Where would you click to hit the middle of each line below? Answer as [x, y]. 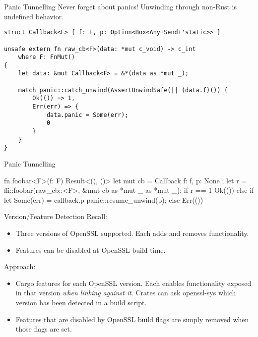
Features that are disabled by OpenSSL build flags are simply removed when [132, 319]
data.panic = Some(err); [87, 115]
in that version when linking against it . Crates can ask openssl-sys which [126, 293]
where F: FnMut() [47, 57]
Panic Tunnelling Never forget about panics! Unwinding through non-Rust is [121, 6]
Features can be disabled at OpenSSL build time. [91, 250]
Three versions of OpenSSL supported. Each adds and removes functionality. [132, 233]
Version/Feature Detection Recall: [56, 216]
